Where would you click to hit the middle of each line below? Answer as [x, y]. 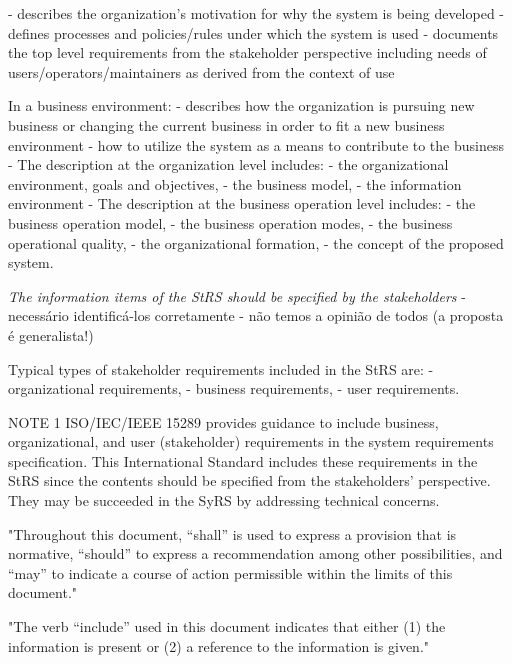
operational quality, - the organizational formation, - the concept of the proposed [256, 242]
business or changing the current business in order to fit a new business [226, 124]
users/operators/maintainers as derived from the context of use [201, 71]
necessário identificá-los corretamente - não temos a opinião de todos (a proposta [256, 315]
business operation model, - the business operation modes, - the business [230, 222]
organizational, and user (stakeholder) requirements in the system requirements [251, 441]
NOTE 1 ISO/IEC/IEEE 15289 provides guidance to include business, [223, 421]
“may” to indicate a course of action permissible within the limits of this [230, 572]
